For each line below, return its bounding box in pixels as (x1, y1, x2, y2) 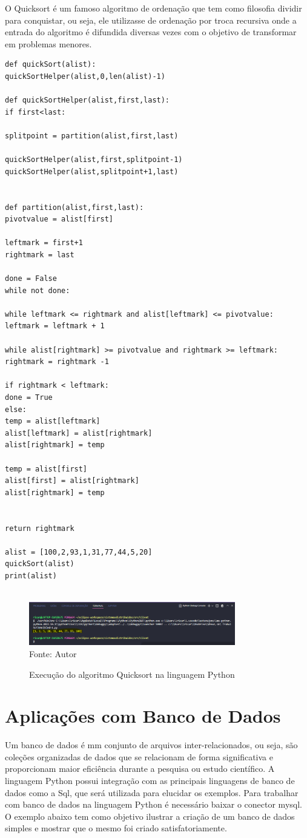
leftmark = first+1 (5, 238, 83, 248)
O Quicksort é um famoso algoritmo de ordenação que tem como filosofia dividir (5, 2, 302, 14)
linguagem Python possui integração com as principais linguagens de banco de (5, 774, 295, 787)
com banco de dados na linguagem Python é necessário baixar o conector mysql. (5, 798, 302, 811)
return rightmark (5, 524, 74, 533)
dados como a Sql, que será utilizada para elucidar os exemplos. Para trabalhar (5, 786, 299, 799)
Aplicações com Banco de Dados (5, 703, 281, 728)
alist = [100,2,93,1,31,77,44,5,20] (5, 547, 153, 556)
